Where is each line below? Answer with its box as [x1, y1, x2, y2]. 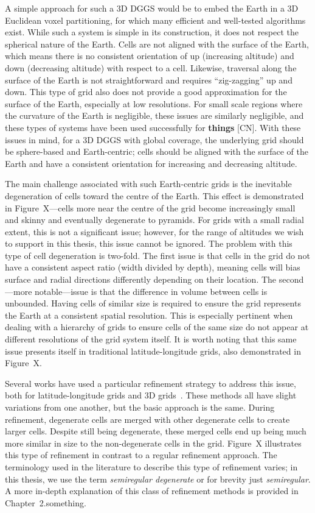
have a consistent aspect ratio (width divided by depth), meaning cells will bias [5, 261, 300, 274]
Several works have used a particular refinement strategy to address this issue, [5, 377, 296, 389]
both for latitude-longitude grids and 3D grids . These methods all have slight [5, 389, 297, 402]
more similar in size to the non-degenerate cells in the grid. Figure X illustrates [5, 436, 302, 449]
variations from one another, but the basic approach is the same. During [5, 401, 275, 413]
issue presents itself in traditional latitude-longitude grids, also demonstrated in [5, 344, 301, 357]
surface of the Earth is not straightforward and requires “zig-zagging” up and [5, 73, 292, 86]
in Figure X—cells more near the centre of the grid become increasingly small [5, 201, 296, 214]
